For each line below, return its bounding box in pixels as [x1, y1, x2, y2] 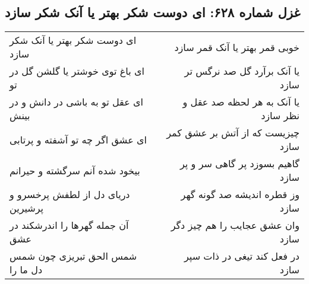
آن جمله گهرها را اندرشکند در [10, 218, 129, 232]
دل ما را [10, 263, 43, 277]
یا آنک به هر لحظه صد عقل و [182, 95, 299, 109]
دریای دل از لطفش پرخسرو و [10, 187, 130, 202]
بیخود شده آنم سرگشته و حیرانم [10, 163, 140, 177]
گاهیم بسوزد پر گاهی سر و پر [179, 157, 299, 171]
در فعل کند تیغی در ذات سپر [184, 249, 299, 263]
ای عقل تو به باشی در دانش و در [10, 95, 144, 109]
